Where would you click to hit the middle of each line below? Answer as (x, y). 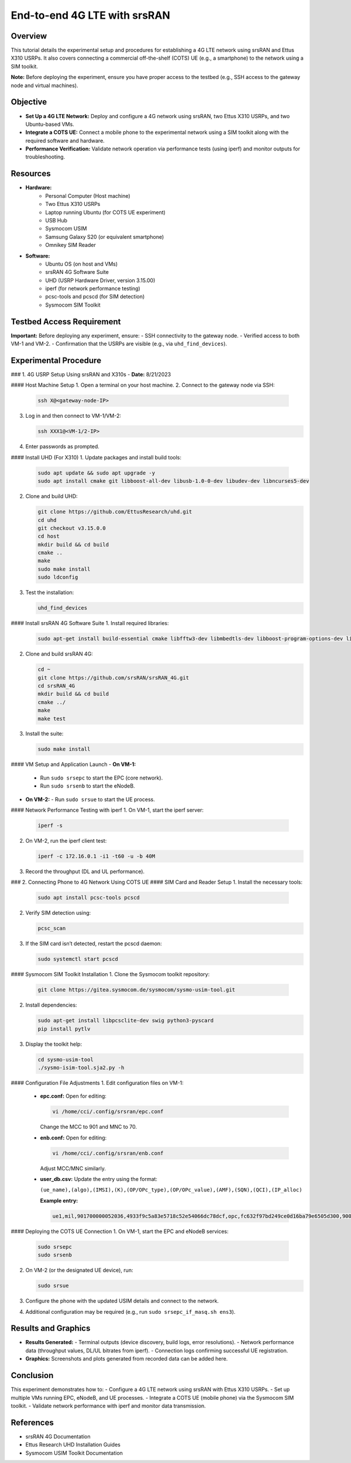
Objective (29, 102)
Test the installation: (50, 593)
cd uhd (47, 520)
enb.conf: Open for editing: (73, 1138)
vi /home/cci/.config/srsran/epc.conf (108, 1112)
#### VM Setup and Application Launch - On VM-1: (73, 764)
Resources (31, 174)
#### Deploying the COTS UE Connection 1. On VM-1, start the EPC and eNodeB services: (120, 1231)
